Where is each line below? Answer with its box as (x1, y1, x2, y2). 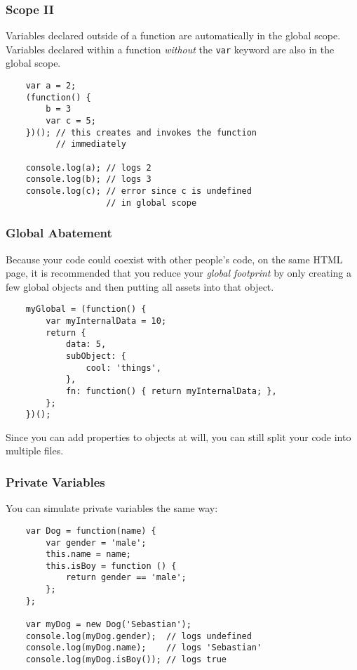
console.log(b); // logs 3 (25, 174, 151, 185)
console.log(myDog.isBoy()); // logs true (25, 655, 227, 665)
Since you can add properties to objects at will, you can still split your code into (6, 429, 351, 444)
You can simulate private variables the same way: (6, 501, 218, 515)
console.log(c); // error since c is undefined (25, 185, 252, 196)
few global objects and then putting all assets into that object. (6, 279, 274, 294)
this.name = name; (46, 549, 131, 560)
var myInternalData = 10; (46, 315, 167, 326)
